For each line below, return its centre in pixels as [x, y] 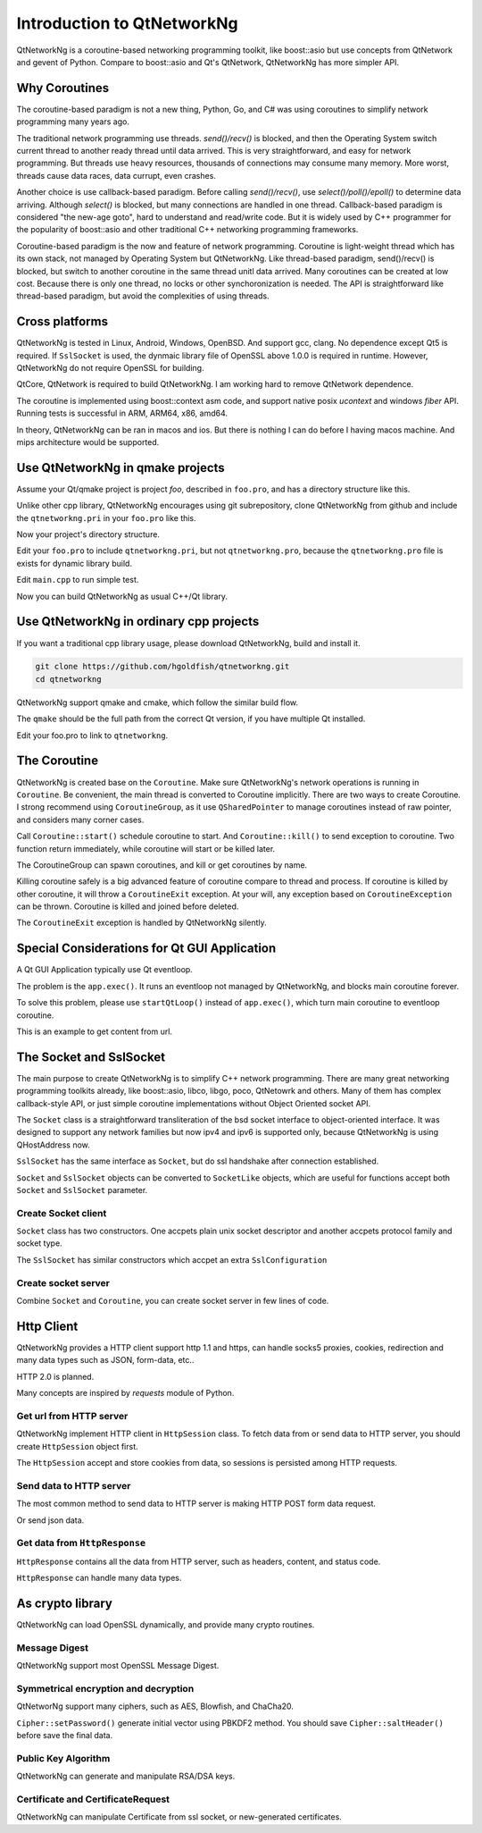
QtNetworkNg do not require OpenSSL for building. [110, 368]
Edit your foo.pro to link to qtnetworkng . [92, 735]
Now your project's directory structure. [88, 534]
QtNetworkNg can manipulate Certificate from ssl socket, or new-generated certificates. [179, 1817]
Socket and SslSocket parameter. [82, 1190]
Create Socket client [62, 1213]
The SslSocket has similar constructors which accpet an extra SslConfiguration [172, 1259]
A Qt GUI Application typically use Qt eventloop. [105, 970]
